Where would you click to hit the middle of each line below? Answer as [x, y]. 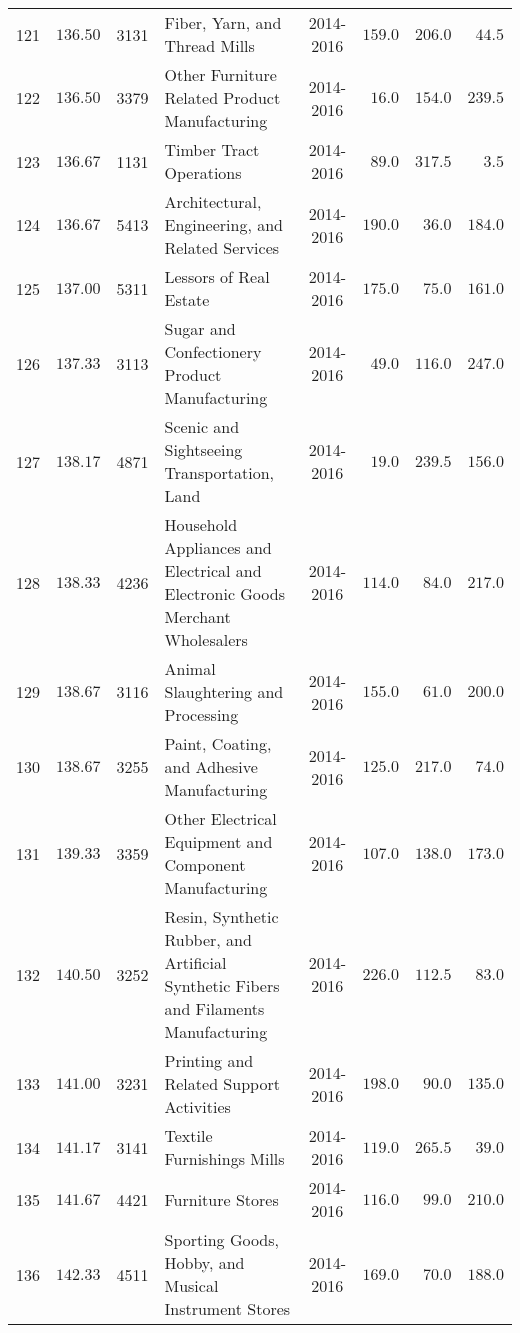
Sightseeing [203, 449]
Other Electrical [220, 818]
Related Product [222, 97]
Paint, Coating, [218, 743]
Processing [201, 714]
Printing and [209, 1060]
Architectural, [213, 201]
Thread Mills [209, 45]
